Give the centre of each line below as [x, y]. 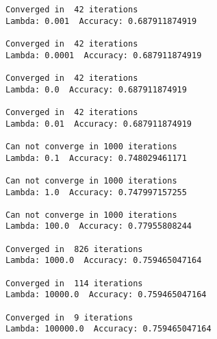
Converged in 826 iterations [74, 249]
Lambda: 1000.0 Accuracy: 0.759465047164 [104, 261]
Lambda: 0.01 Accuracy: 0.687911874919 [99, 124]
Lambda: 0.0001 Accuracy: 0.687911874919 [104, 55]
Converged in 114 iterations [74, 283]
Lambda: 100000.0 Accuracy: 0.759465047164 [108, 329]
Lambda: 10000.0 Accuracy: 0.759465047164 [106, 295]
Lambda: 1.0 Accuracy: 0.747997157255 [96, 192]
